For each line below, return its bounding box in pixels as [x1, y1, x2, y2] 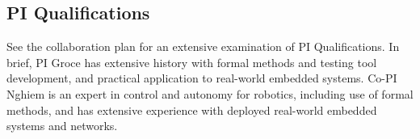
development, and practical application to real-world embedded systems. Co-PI [6, 69, 397, 86]
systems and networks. [6, 117, 118, 134]
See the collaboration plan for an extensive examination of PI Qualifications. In [6, 38, 400, 55]
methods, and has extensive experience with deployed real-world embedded [6, 101, 377, 118]
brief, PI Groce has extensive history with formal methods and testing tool [6, 53, 377, 70]
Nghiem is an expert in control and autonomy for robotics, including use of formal [6, 85, 414, 102]
